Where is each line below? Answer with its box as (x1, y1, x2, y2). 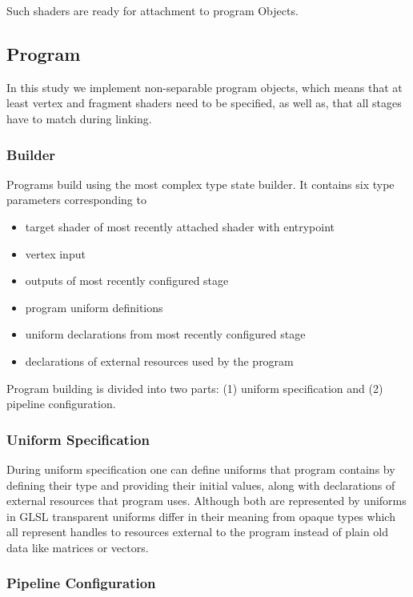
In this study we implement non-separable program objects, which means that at (6, 78, 403, 95)
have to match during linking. (6, 110, 152, 126)
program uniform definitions (25, 298, 163, 315)
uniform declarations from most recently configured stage (25, 326, 306, 343)
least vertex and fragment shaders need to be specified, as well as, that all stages (6, 94, 402, 111)
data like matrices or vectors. (6, 539, 149, 555)
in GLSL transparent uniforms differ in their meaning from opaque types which (6, 507, 395, 524)
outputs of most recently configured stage (25, 272, 229, 289)
